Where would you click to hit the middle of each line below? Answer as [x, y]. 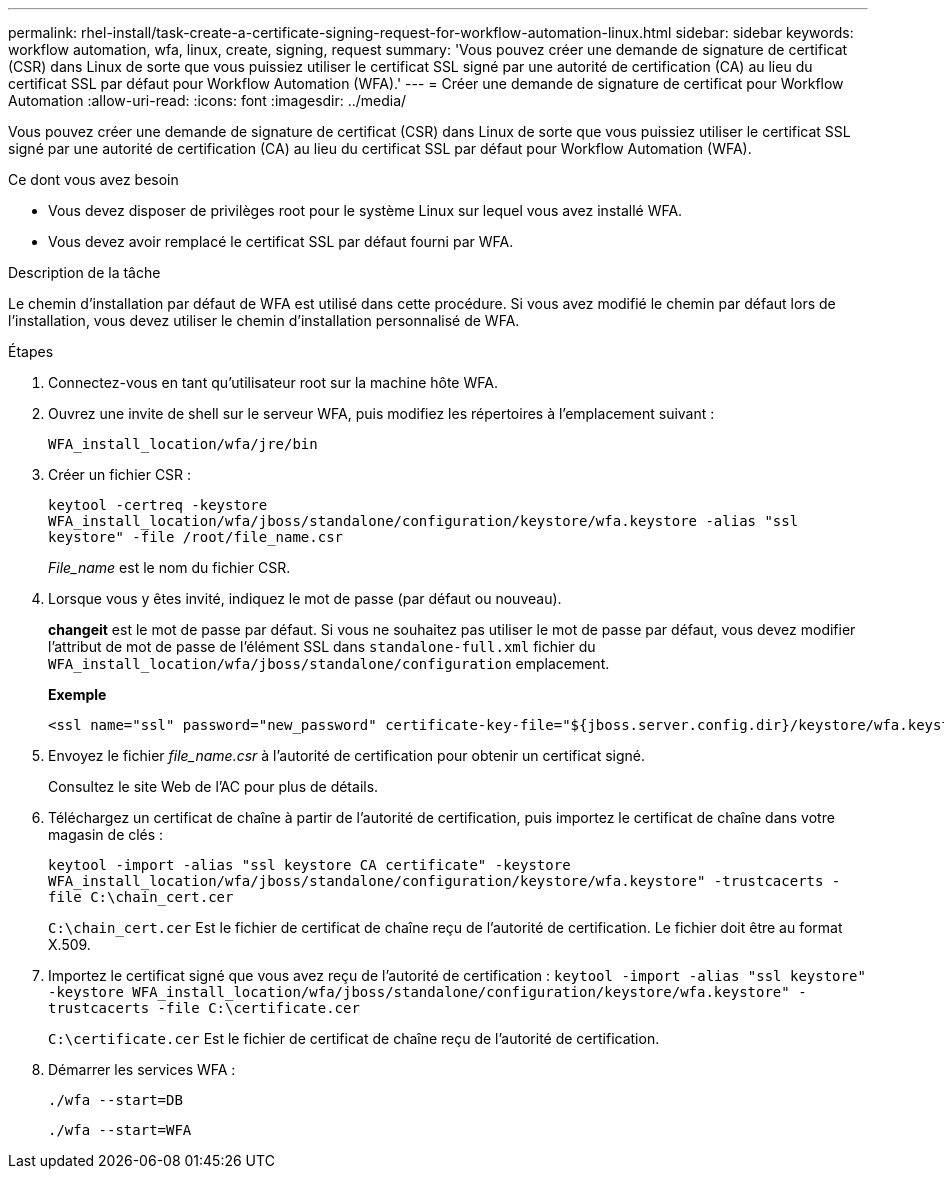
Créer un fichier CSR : [120, 474]
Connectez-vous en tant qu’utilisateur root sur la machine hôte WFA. [273, 382]
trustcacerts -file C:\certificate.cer [204, 1008]
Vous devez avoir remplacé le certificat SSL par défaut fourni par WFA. [281, 241]
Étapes [31, 351]
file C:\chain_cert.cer [141, 897]
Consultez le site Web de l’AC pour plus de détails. [213, 786]
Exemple [77, 694]
